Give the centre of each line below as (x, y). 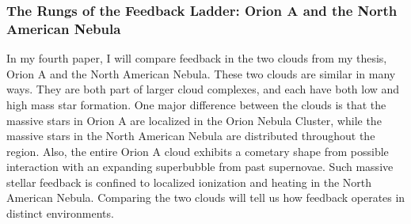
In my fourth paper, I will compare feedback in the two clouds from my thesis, (197, 58)
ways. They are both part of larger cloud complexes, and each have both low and (203, 89)
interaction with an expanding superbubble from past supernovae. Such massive (200, 167)
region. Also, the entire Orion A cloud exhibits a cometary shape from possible (198, 151)
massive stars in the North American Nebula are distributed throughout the (191, 136)
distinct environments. (60, 213)
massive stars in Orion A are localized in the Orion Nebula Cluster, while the (194, 120)
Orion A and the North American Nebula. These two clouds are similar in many (201, 73)
